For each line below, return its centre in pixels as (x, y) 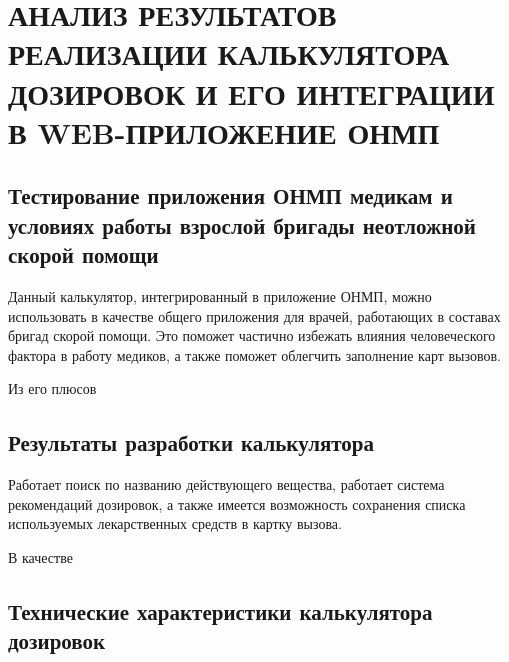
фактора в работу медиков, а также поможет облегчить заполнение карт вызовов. (254, 354)
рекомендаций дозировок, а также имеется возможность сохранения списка (237, 503)
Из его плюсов (52, 388)
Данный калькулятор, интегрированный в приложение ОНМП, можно (220, 295)
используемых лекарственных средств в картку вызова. (175, 523)
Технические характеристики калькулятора (220, 610)
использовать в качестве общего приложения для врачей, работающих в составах (254, 315)
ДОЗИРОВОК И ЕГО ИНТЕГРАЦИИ (251, 92)
